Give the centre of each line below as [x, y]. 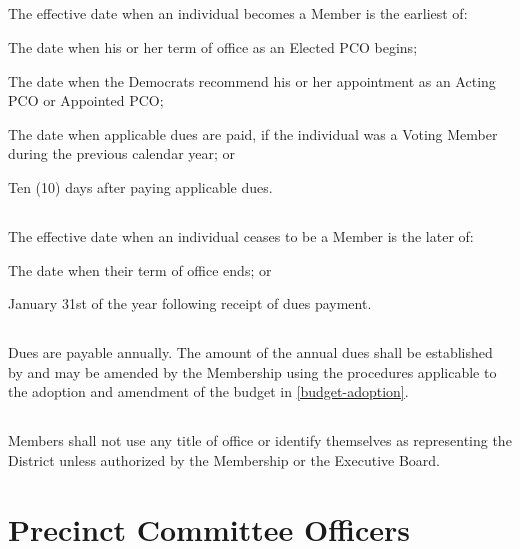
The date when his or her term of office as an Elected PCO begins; [213, 46]
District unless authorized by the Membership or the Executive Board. [224, 459]
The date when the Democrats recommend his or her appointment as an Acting [252, 80]
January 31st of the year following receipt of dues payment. [190, 303]
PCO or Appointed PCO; [86, 100]
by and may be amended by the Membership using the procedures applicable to [252, 371]
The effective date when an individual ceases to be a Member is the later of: [241, 235]
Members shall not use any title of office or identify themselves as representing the [260, 440]
